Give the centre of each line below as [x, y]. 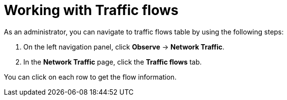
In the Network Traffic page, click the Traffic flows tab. [113, 62]
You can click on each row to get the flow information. [90, 77]
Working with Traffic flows [91, 10]
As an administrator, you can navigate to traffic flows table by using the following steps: [144, 32]
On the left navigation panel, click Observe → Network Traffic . [124, 47]
